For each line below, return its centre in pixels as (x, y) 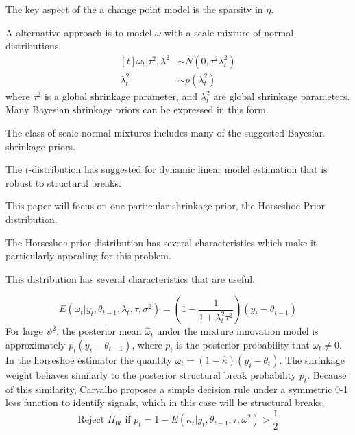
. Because (327, 374)
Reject (91, 420)
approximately (36, 344)
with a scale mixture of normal (229, 32)
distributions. (34, 46)
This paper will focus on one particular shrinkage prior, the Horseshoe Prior (166, 205)
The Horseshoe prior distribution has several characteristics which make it (161, 242)
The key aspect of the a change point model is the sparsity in (134, 9)
